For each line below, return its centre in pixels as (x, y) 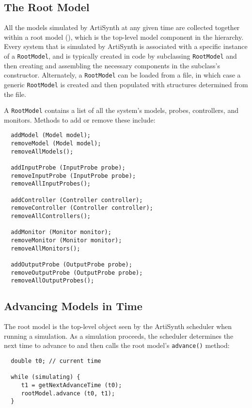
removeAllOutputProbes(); (53, 281)
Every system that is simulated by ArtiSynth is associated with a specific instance (126, 46)
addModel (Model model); (51, 135)
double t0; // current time (56, 361)
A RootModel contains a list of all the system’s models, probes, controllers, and (121, 110)
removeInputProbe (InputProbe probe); (73, 176)
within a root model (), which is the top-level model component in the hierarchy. (124, 37)
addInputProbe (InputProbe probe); (68, 168)
